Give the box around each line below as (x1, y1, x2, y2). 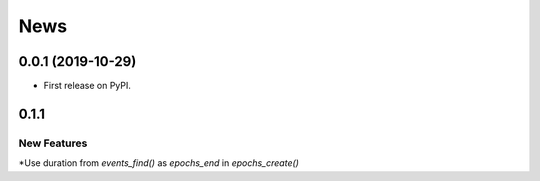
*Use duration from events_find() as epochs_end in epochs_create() (18, 157, 300, 169)
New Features (18, 136, 88, 150)
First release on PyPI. (43, 80, 132, 92)
